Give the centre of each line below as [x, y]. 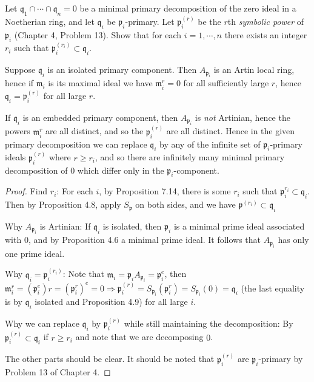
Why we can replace [42, 323]
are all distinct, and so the [94, 131]
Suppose [20, 70]
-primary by [281, 359]
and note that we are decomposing [139, 337]
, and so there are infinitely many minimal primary [190, 157]
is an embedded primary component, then [100, 117]
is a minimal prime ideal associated [239, 226]
